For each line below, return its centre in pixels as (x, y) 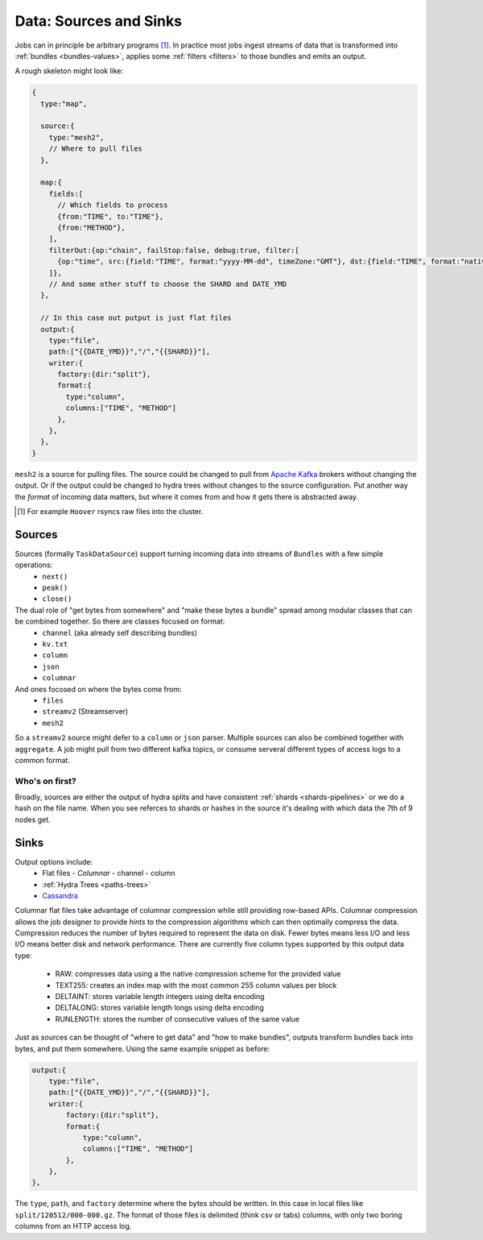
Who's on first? (45, 781)
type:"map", (64, 104)
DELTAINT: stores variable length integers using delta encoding (160, 997)
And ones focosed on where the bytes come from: (98, 689)
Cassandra (60, 895)
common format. (42, 760)
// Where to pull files (95, 149)
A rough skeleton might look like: (69, 71)
